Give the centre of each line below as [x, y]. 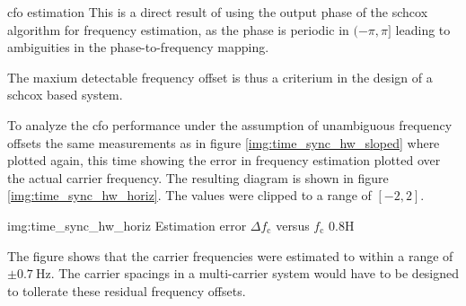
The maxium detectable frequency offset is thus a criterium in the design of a [220, 77]
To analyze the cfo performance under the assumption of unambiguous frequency [230, 124]
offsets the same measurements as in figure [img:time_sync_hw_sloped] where [224, 142]
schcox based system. [65, 95]
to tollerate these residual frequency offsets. [127, 290]
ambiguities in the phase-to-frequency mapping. [138, 47]
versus [293, 225]
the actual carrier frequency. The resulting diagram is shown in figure [198, 177]
